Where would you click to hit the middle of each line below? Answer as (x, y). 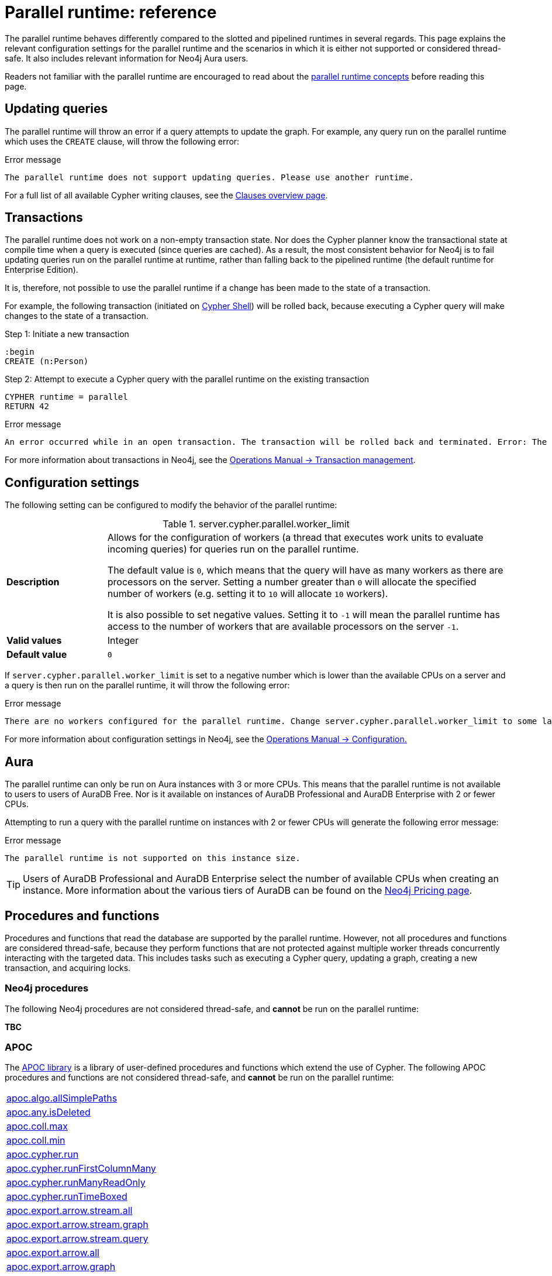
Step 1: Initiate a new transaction (67, 334)
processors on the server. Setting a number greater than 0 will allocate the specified (292, 582)
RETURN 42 (27, 407)
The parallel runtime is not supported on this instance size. (153, 858)
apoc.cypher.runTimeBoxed (67, 1197)
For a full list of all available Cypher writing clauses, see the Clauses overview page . (166, 195)
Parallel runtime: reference (111, 12)
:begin (20, 352)
